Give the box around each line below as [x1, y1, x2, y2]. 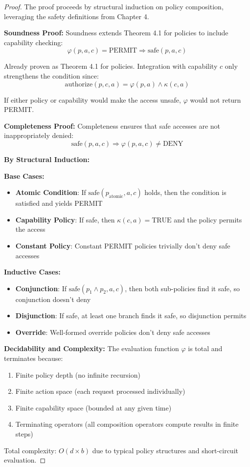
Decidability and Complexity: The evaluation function [4, 343, 179, 354]
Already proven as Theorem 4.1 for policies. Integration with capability [4, 61, 218, 71]
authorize [65, 81, 93, 88]
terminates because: [4, 353, 63, 363]
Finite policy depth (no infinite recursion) [15, 369, 140, 380]
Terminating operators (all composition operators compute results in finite [15, 419, 239, 429]
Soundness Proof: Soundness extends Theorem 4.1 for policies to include [4, 27, 228, 38]
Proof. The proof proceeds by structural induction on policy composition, [4, 1, 224, 11]
